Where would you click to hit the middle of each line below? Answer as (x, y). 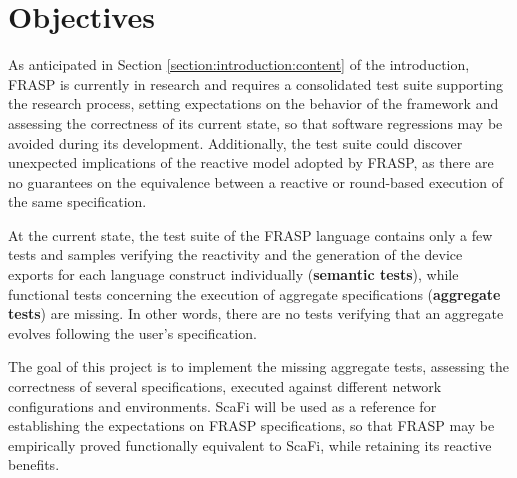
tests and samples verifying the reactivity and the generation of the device (235, 254)
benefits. (34, 464)
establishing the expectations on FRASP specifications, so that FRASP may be (251, 425)
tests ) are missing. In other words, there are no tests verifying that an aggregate (256, 313)
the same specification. (77, 201)
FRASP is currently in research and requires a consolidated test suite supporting (255, 83)
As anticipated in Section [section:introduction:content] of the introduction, (239, 64)
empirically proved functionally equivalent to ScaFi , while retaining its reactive (250, 444)
